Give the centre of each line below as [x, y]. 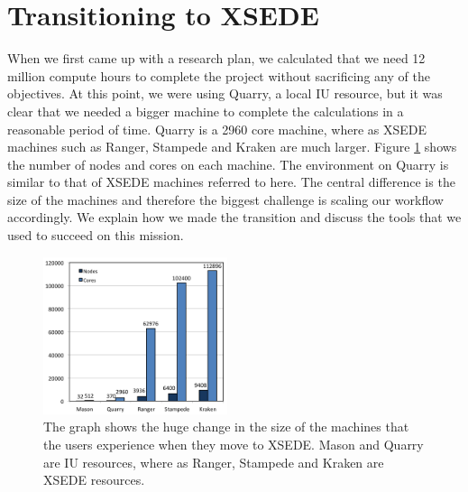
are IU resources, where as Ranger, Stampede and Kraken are [214, 462]
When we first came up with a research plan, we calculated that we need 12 [216, 58]
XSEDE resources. [94, 480]
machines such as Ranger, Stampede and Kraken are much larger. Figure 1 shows [232, 147]
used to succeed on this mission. [96, 235]
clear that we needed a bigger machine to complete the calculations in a [206, 111]
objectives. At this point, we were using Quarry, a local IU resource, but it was [225, 93]
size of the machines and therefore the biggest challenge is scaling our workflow [225, 199]
